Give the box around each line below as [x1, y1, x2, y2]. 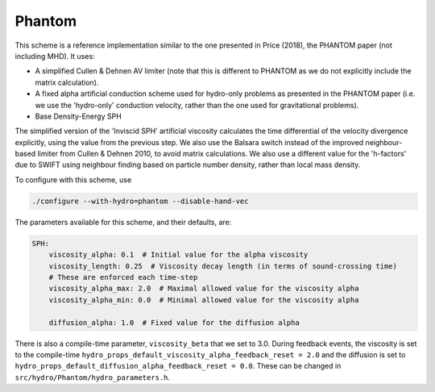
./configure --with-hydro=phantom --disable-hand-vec [31, 196, 249, 206]
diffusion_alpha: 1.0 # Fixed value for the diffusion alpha [48, 318, 300, 327]
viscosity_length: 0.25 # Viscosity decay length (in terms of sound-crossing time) [48, 261, 398, 270]
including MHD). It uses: [14, 51, 96, 60]
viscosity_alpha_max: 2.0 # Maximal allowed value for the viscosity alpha [48, 284, 359, 294]
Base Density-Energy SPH [35, 111, 122, 121]
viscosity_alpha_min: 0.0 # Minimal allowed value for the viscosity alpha [48, 295, 359, 304]
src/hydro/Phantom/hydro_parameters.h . [14, 372, 171, 382]
